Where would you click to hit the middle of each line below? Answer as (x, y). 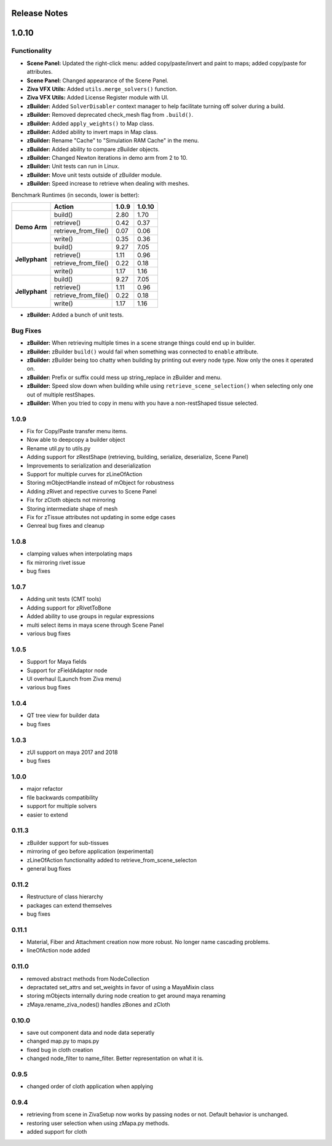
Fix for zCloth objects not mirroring (71, 500)
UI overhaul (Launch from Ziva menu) (74, 678)
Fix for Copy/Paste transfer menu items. (77, 431)
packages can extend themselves (69, 905)
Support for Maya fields (57, 662)
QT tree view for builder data (63, 715)
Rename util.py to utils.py (59, 448)
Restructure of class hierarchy (65, 897)
